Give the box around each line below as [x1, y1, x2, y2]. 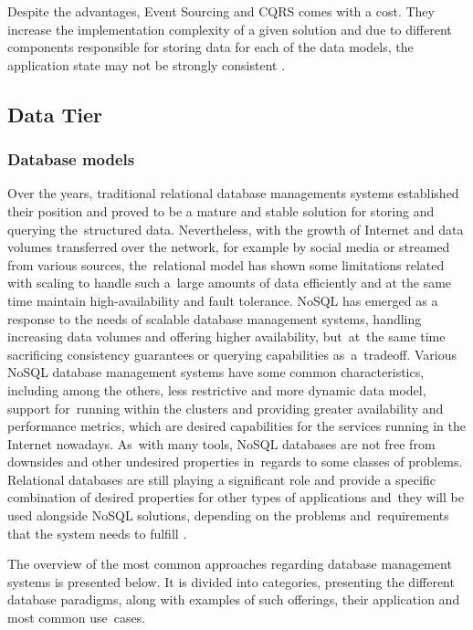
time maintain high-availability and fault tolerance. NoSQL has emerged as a [7, 290, 438, 310]
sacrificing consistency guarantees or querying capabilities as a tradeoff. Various [7, 344, 457, 363]
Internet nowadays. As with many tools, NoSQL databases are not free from [7, 434, 436, 453]
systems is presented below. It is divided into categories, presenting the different [7, 572, 455, 591]
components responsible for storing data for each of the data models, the [7, 37, 414, 57]
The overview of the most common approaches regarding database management [7, 554, 452, 573]
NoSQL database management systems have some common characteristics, [7, 362, 425, 382]
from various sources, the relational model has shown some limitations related [7, 255, 445, 274]
